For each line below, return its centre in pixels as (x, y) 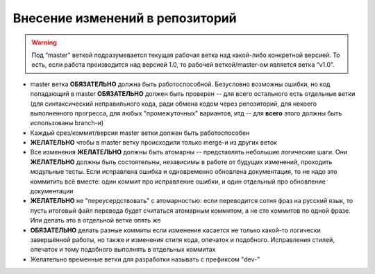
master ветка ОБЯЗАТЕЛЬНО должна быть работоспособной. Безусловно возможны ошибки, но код (180, 84)
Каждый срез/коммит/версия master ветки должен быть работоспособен (140, 133)
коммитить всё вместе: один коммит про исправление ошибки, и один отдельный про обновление (178, 182)
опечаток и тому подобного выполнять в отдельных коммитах (123, 250)
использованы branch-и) (67, 123)
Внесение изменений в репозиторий (125, 18)
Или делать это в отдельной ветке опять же (95, 220)
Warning (44, 42)
